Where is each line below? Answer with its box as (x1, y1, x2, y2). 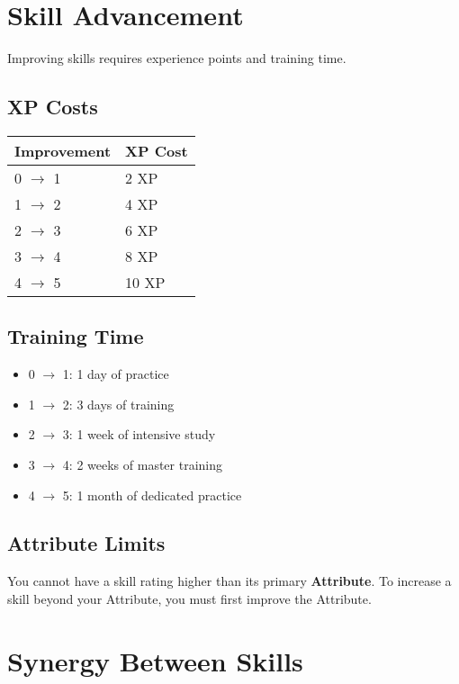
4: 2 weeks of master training (62, 454, 223, 473)
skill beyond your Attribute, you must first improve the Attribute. (7, 589, 372, 607)
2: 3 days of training (62, 394, 175, 413)
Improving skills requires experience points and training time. (7, 49, 346, 67)
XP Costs (7, 93, 98, 121)
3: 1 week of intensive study (62, 425, 216, 444)
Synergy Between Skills (7, 642, 303, 679)
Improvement (14, 139, 112, 161)
